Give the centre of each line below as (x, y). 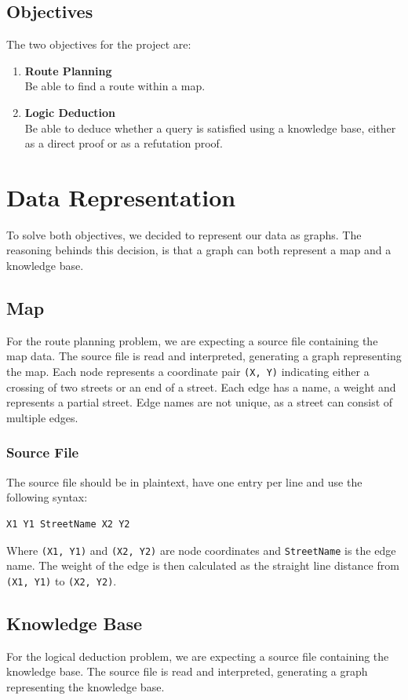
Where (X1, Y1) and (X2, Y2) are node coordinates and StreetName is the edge (201, 550)
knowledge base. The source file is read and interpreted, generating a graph (187, 671)
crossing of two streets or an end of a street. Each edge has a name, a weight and (201, 386)
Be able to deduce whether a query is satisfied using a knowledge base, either (210, 128)
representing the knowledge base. (86, 686)
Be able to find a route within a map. (115, 86)
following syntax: (47, 497)
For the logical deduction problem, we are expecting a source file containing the (198, 656)
